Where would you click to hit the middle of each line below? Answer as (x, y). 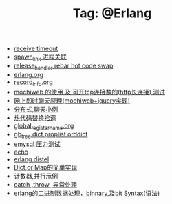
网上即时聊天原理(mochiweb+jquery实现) (72, 100)
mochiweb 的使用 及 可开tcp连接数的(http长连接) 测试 (89, 92)
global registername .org (44, 126)
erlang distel (31, 159)
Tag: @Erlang (112, 13)
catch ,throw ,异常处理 (45, 185)
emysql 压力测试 (37, 144)
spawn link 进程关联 (40, 57)
